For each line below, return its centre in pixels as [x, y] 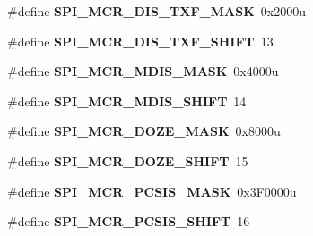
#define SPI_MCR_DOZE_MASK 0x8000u [144, 131]
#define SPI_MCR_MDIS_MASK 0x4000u [143, 71]
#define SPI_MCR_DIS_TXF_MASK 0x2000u [156, 11]
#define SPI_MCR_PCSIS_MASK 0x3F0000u [152, 191]
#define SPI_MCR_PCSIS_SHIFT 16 [129, 221]
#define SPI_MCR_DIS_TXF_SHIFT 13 [140, 41]
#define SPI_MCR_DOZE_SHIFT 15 [128, 160]
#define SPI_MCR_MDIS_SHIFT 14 [127, 101]
